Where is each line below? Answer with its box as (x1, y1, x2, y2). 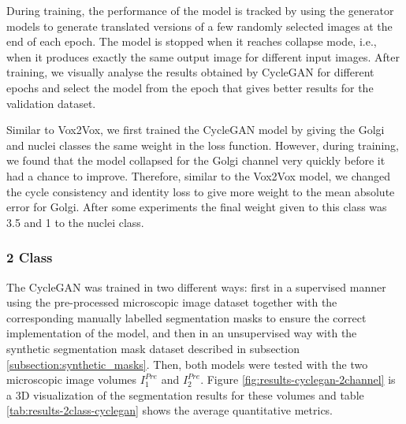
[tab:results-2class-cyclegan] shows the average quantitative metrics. (6, 402, 333, 418)
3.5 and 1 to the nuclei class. (6, 214, 144, 230)
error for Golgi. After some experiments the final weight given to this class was (6, 199, 387, 215)
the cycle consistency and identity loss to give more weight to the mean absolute (6, 183, 395, 199)
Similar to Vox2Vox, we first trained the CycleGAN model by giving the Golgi (6, 121, 385, 138)
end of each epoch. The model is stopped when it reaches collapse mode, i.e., (6, 33, 377, 50)
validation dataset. (6, 95, 96, 111)
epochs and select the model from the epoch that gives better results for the (6, 79, 374, 95)
